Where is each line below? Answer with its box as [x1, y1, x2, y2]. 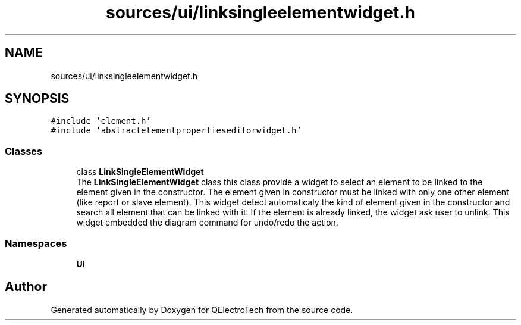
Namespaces [5, 237, 67, 249]
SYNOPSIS [5, 91, 70, 107]
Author [5, 279, 47, 295]
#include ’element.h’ [51, 116, 151, 126]
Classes [5, 145, 43, 157]
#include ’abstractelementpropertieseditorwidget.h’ [51, 126, 302, 136]
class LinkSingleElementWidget [76, 167, 204, 177]
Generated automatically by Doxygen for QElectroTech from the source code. [51, 304, 353, 315]
